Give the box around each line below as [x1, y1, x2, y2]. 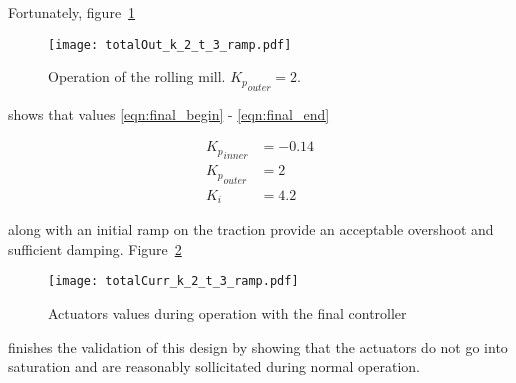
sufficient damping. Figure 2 [8, 238, 182, 259]
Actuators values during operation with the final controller [48, 302, 407, 323]
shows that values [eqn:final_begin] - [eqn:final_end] [8, 103, 330, 124]
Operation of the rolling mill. [48, 66, 226, 87]
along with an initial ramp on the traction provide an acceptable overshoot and [8, 219, 494, 240]
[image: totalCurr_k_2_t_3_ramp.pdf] [48, 274, 299, 289]
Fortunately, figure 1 [8, 2, 136, 22]
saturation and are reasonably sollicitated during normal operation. [8, 356, 420, 377]
